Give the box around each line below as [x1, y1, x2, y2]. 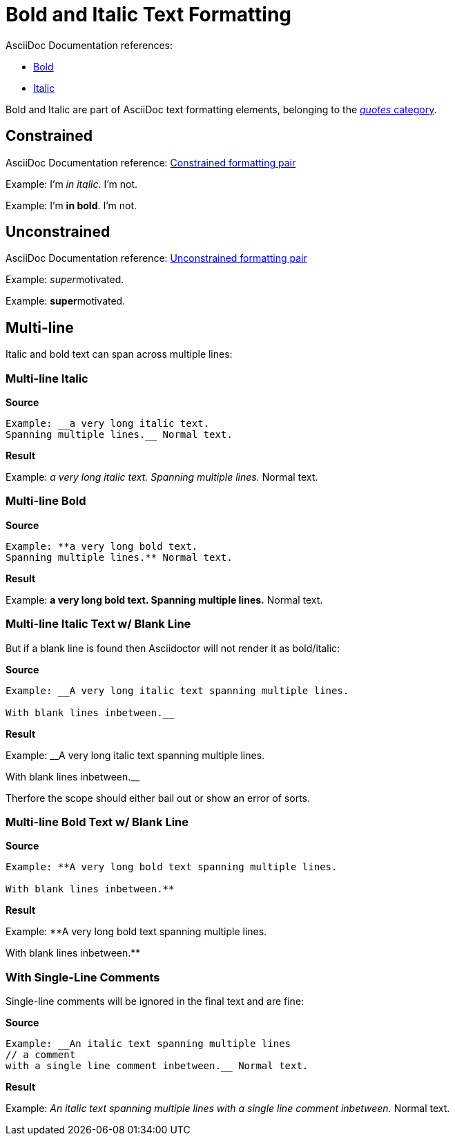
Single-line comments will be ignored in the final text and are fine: [6, 995, 304, 1008]
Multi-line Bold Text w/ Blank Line [6, 814, 189, 829]
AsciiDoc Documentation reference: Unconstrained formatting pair [6, 252, 307, 265]
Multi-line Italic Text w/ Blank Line [6, 617, 191, 631]
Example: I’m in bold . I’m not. [6, 199, 137, 211]
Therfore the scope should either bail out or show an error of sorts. [6, 792, 311, 804]
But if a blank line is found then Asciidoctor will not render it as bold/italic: [6, 642, 340, 654]
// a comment [6, 1049, 76, 1061]
